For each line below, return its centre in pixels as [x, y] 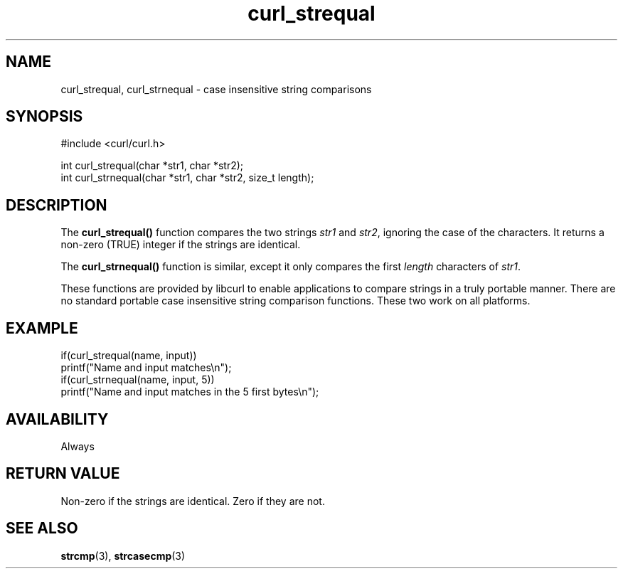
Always [78, 446]
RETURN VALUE [63, 474]
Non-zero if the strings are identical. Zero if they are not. [193, 501]
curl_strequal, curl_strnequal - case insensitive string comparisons [216, 89]
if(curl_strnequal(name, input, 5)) [138, 380]
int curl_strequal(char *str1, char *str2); [152, 166]
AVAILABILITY [57, 419]
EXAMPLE [42, 328]
